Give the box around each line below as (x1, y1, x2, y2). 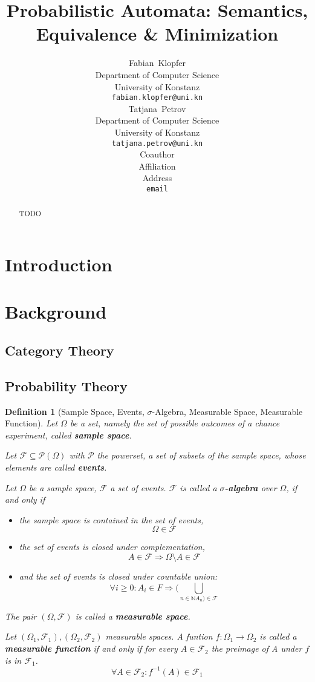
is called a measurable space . (75, 609, 190, 622)
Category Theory (5, 341, 114, 360)
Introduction (5, 252, 112, 277)
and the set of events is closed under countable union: (19, 569, 218, 582)
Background (5, 299, 107, 324)
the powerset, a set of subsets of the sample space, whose (97, 449, 306, 462)
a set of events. (110, 481, 166, 494)
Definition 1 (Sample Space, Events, (5, 405, 145, 417)
